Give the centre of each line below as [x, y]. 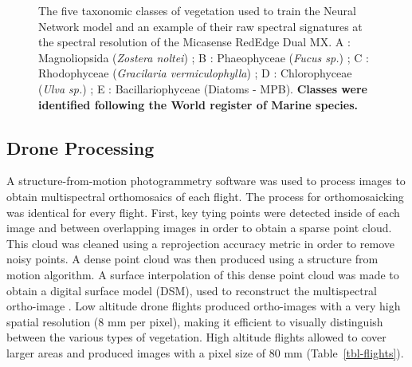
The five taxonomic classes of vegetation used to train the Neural [197, 10]
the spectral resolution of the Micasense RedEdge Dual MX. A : [194, 42]
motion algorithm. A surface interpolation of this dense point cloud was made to [203, 274]
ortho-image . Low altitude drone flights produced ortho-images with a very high [204, 306]
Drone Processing [80, 147]
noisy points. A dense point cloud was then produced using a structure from [192, 259]
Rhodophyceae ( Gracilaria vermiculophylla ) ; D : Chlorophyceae [195, 73]
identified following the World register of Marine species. [198, 104]
